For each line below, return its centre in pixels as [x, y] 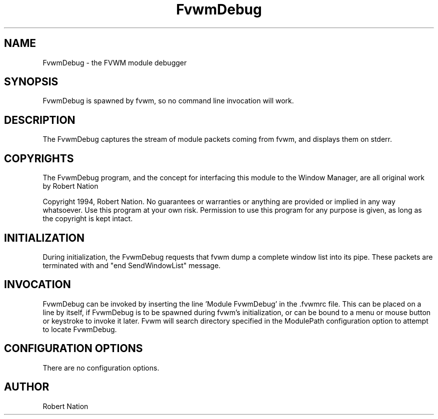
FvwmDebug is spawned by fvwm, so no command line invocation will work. [168, 101]
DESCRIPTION [40, 120]
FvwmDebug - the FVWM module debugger [115, 62]
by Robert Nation [70, 186]
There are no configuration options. [101, 368]
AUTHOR [27, 387]
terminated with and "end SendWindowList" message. [132, 265]
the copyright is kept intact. [88, 219]
